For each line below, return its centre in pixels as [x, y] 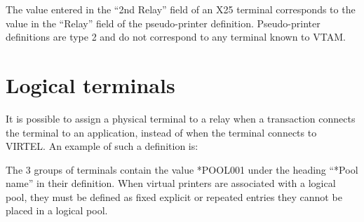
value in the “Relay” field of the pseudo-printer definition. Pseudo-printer [163, 23]
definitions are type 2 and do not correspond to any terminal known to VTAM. [176, 37]
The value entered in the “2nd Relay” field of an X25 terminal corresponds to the [181, 9]
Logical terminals [90, 84]
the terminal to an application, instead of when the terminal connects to [161, 132]
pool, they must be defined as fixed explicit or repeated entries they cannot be [174, 196]
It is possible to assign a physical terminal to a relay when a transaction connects [181, 118]
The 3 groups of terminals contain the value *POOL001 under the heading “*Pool [182, 169]
